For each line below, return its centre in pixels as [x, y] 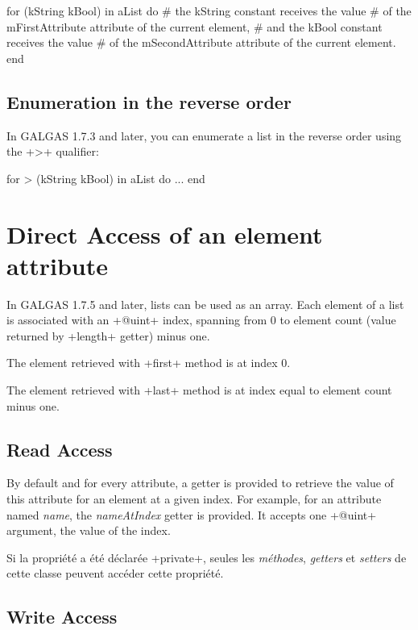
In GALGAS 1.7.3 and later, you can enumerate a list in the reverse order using [204, 135]
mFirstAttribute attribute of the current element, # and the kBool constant [195, 26]
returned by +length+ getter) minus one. [108, 335]
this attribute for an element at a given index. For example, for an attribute [194, 499]
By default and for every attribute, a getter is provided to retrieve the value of [200, 483]
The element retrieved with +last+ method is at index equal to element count [199, 390]
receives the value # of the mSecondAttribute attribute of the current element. [201, 42]
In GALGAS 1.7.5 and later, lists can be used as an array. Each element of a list [205, 304]
